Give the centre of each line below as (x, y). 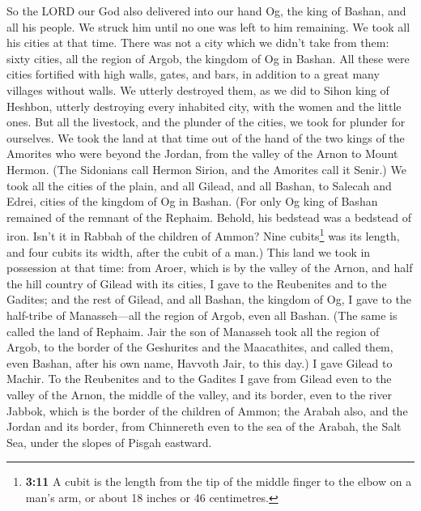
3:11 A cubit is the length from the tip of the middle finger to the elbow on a (219, 481)
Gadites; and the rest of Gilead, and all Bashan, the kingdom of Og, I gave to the (209, 299)
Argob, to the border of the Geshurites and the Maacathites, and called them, (200, 347)
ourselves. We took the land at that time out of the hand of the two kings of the (206, 137)
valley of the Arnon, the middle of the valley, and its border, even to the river (199, 394)
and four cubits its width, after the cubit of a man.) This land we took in (189, 251)
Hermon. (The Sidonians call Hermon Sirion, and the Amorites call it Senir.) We (206, 169)
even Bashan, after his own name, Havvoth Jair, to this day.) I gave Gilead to (200, 362)
